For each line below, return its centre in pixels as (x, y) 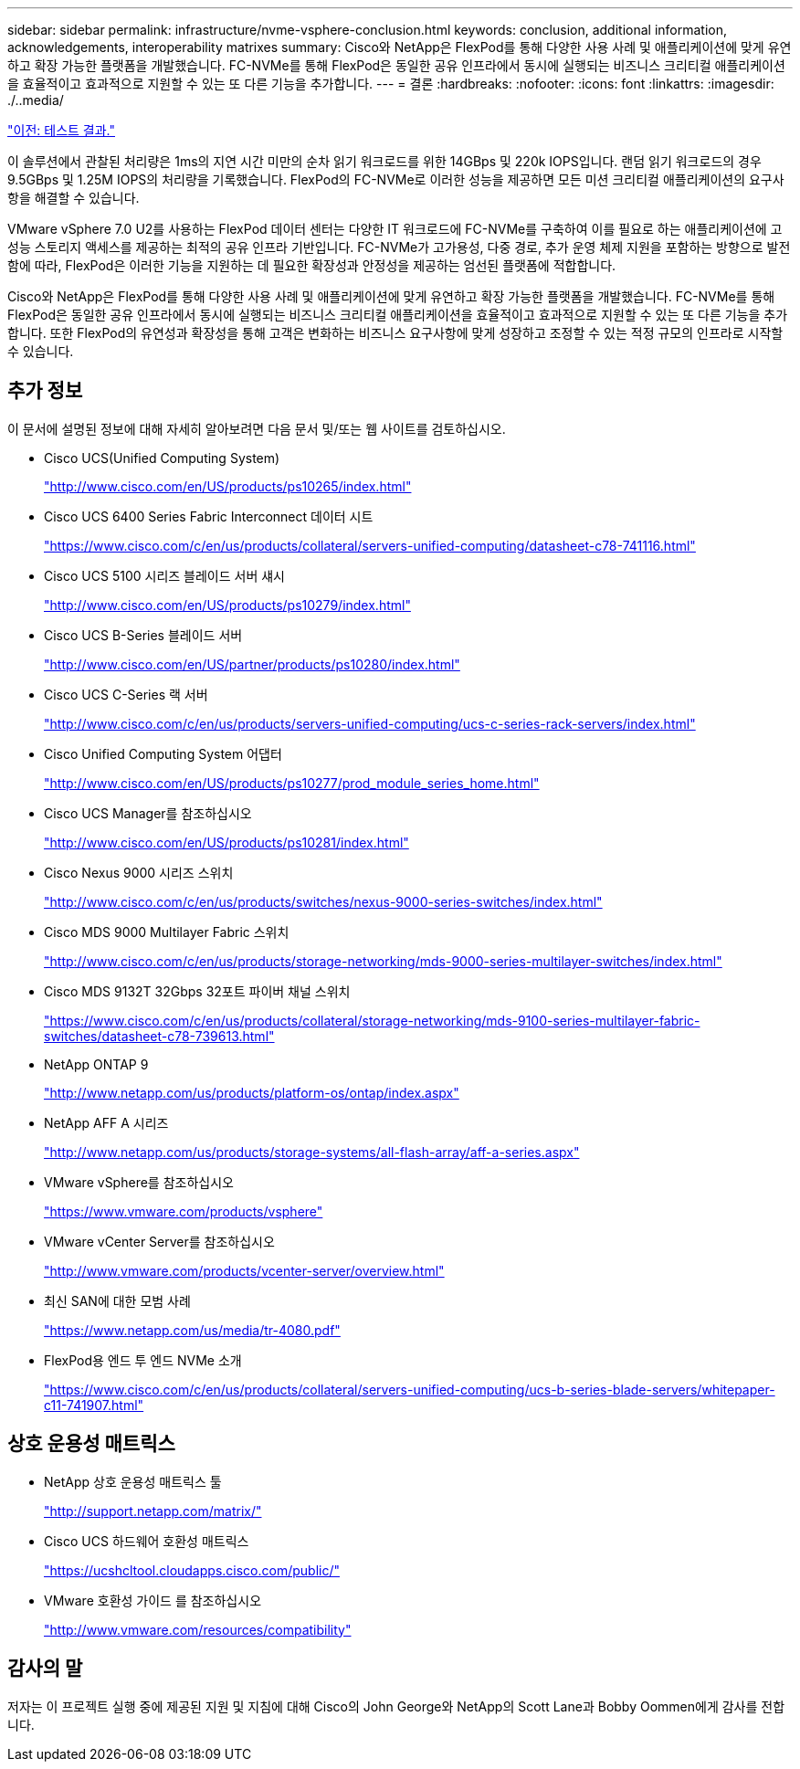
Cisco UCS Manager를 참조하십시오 (148, 813)
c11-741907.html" (94, 1405)
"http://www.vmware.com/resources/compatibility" (198, 1629)
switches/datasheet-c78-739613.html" (159, 1036)
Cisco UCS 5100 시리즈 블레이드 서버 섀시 (164, 575)
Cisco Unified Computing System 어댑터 (163, 753)
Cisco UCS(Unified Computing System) (162, 458)
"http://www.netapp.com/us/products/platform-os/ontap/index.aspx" (252, 1092)
